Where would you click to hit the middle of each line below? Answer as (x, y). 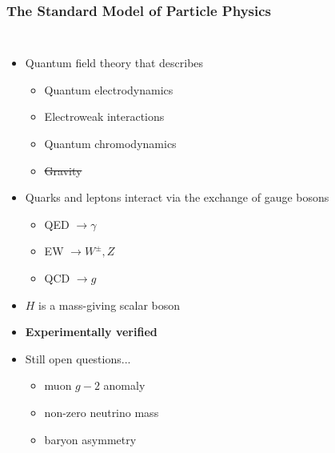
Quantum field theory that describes (114, 63)
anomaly (124, 385)
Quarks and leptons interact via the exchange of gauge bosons (177, 197)
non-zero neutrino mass (102, 412)
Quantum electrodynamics (109, 89)
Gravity (63, 170)
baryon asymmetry (90, 439)
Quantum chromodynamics (110, 143)
